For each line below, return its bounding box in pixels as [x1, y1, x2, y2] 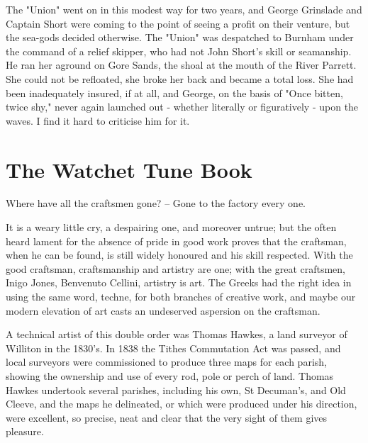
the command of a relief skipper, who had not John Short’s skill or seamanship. [6, 43, 352, 58]
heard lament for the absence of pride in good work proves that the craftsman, [6, 233, 347, 248]
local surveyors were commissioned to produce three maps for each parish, [6, 354, 327, 369]
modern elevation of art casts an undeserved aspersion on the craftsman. [6, 303, 320, 318]
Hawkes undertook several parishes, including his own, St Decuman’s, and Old [6, 382, 346, 397]
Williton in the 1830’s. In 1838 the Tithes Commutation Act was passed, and [6, 340, 341, 355]
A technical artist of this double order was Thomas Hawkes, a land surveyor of [6, 327, 347, 342]
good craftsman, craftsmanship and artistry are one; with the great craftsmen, [6, 261, 346, 276]
